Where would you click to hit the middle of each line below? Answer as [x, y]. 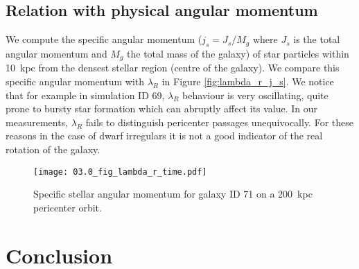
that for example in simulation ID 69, [85, 95]
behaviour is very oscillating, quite [255, 95]
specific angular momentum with [75, 81]
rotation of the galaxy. [53, 149]
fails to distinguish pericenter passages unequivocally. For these [219, 122]
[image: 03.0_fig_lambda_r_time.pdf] [120, 172]
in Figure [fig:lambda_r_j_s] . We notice [248, 81]
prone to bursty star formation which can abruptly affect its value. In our [162, 109]
